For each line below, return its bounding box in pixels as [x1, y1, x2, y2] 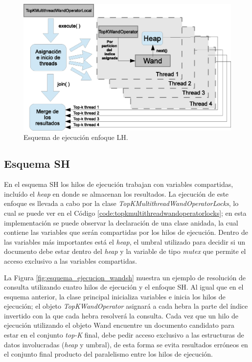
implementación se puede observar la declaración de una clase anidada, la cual [4, 217, 238, 227]
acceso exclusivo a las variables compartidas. [4, 255, 137, 266]
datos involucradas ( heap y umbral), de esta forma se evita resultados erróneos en [4, 339, 248, 349]
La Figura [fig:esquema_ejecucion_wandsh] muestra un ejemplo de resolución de [4, 272, 246, 282]
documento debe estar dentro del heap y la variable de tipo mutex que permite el [4, 246, 246, 256]
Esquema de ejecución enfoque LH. [23, 132, 128, 142]
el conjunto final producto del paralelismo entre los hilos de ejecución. [4, 349, 213, 359]
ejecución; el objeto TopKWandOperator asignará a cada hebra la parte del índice [4, 301, 248, 311]
